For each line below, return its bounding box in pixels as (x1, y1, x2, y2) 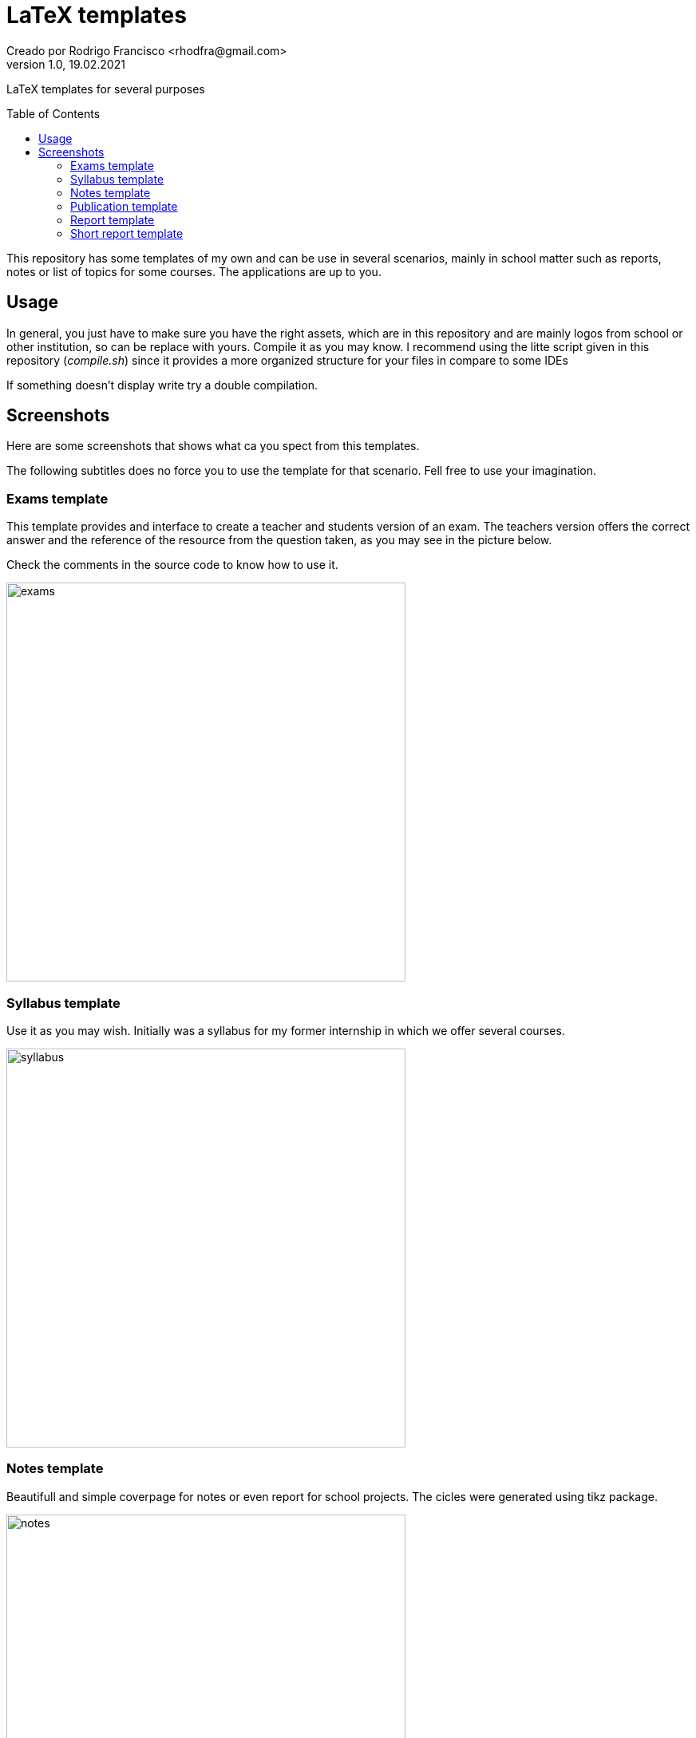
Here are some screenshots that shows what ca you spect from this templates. (6, 439, 420, 453)
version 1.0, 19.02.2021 (6, 57, 125, 71)
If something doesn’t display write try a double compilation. (6, 377, 318, 392)
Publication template (70, 199, 178, 213)
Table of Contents (6, 106, 101, 120)
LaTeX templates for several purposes (6, 81, 205, 96)
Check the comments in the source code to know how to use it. (6, 558, 338, 572)
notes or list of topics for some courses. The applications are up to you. (6, 264, 382, 278)
